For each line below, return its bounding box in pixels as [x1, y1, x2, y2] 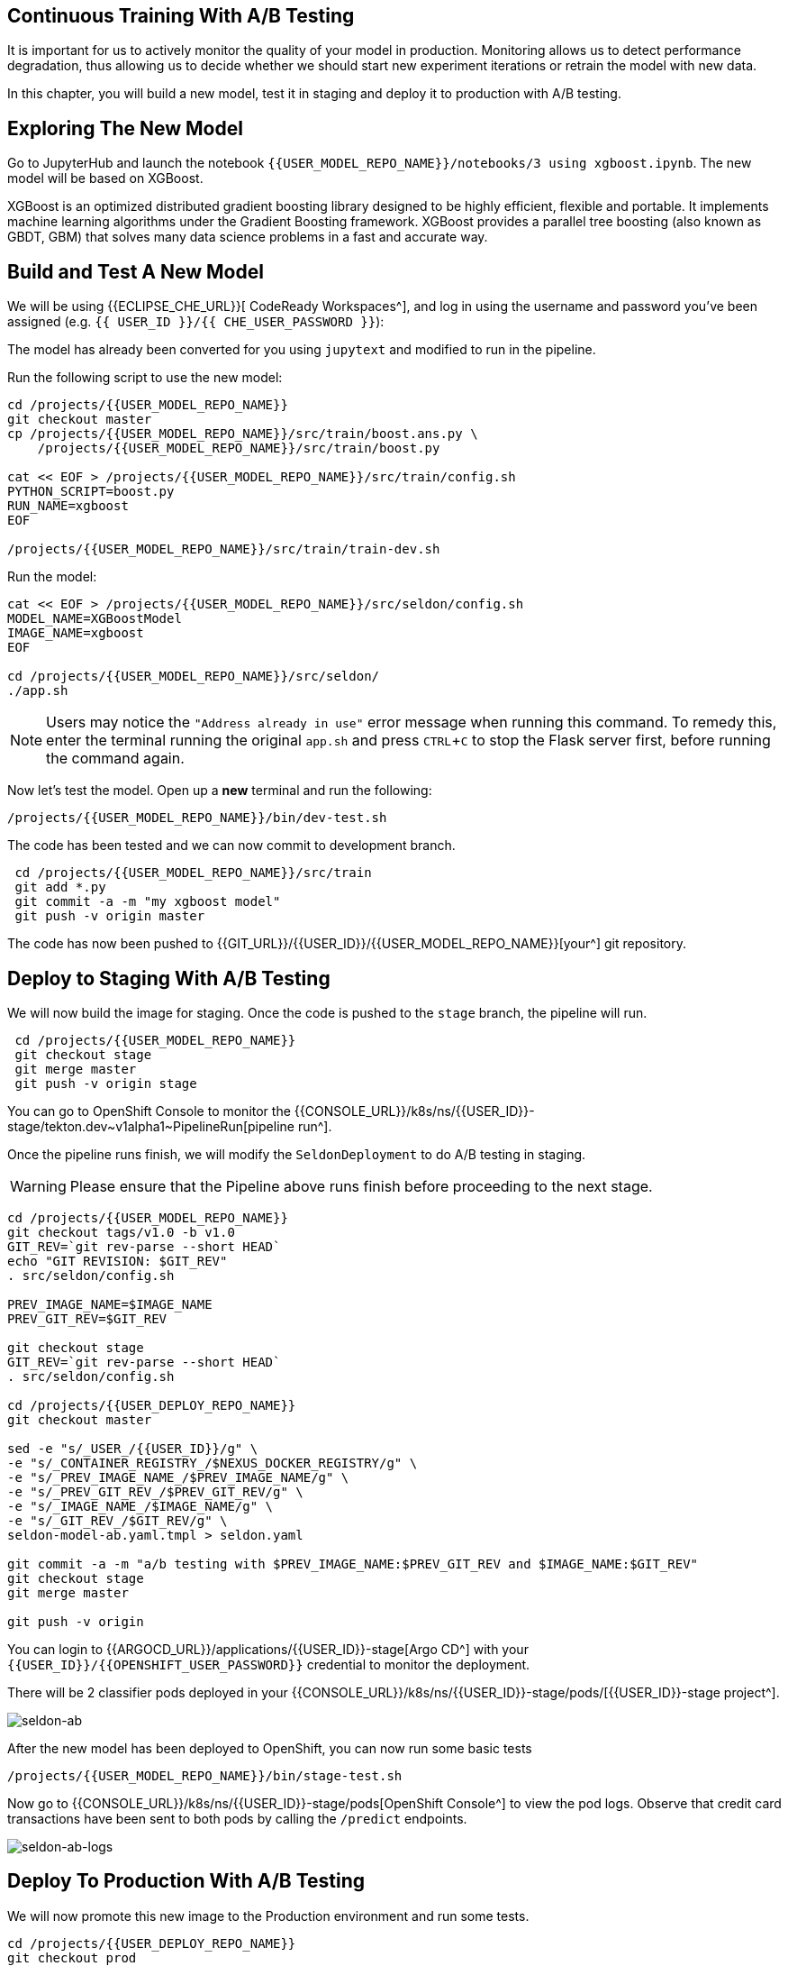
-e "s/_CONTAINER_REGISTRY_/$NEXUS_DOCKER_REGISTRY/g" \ [7, 1455, 418, 1470]
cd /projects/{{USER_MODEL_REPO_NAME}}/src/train [14, 865, 372, 881]
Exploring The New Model [7, 116, 243, 140]
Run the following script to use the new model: [7, 370, 283, 386]
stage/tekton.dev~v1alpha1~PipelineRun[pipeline [7, 1118, 294, 1134]
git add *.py [14, 880, 106, 895]
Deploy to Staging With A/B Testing [7, 966, 331, 990]
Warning [10, 1176, 67, 1195]
